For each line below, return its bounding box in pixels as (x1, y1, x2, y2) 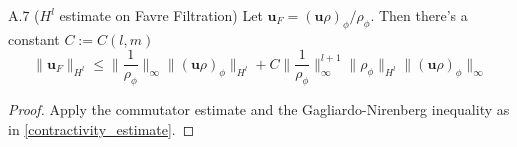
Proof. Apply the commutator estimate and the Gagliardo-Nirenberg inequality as (8, 99, 510, 120)
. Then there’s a (370, 5, 468, 25)
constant (8, 28, 60, 49)
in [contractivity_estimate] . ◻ (8, 118, 195, 139)
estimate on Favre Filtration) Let (59, 5, 263, 25)
